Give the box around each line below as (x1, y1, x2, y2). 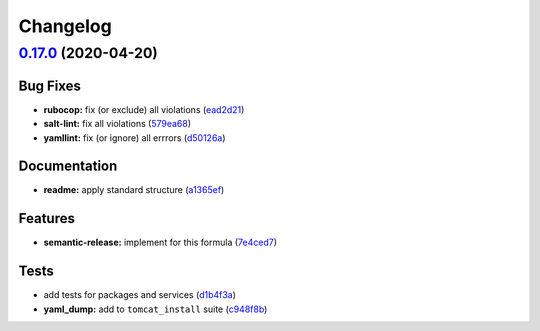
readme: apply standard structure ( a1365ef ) (43, 184, 225, 196)
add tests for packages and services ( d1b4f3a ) (43, 289, 237, 301)
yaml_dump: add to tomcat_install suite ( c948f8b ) (43, 303, 268, 315)
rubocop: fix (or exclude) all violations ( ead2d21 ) (43, 103, 245, 115)
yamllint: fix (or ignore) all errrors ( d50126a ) (43, 131, 226, 144)
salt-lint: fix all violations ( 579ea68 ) (43, 118, 192, 130)
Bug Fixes (18, 77, 82, 94)
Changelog (18, 15, 112, 37)
